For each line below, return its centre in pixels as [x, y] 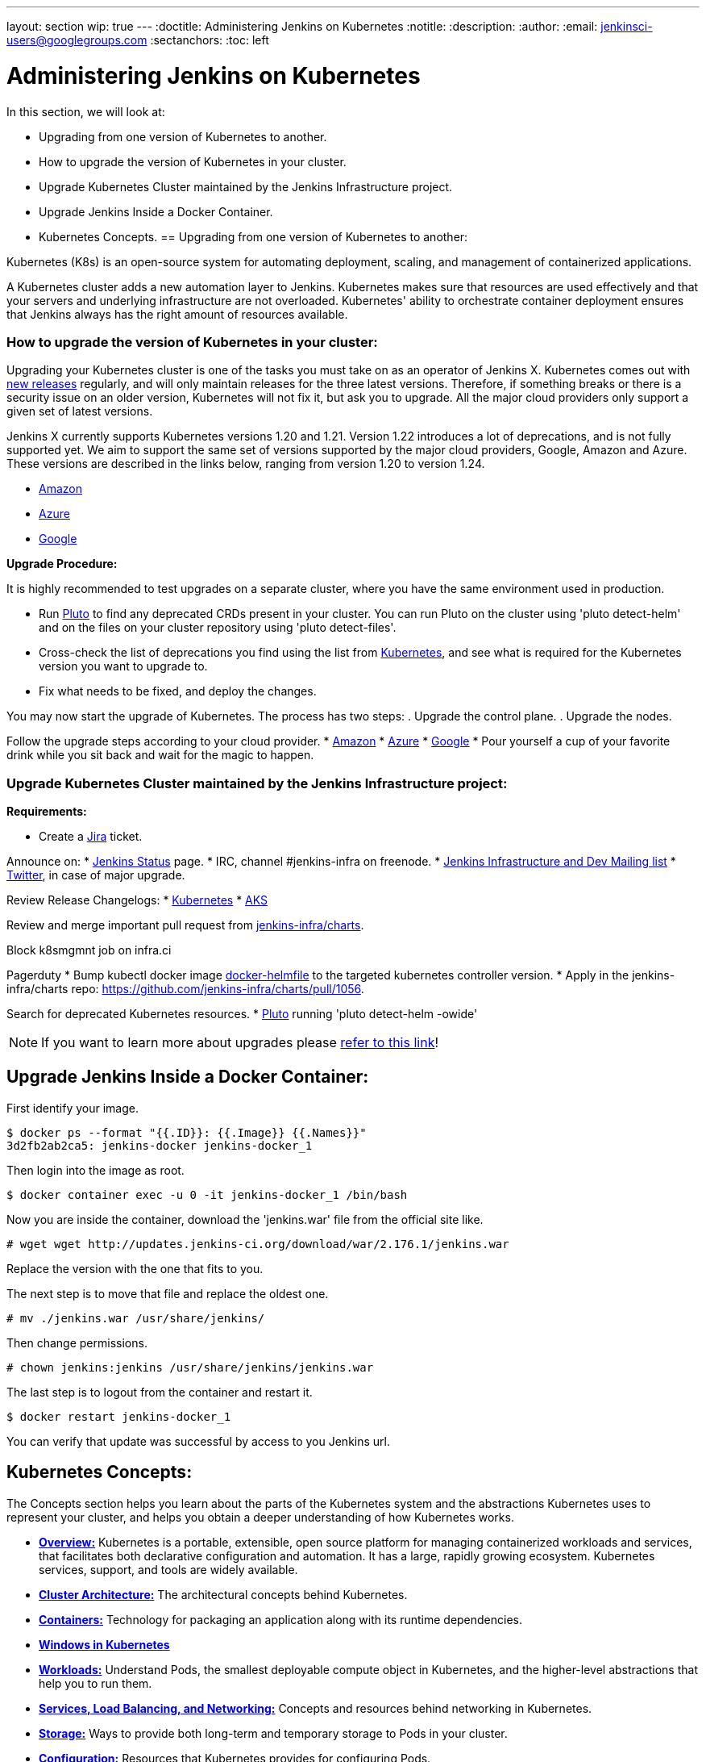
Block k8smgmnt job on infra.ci [89, 950]
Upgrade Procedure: [62, 564]
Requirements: [47, 811]
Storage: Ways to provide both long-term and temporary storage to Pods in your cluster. [273, 1733]
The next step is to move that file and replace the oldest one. [168, 1293]
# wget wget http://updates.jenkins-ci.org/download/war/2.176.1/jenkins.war [258, 1244]
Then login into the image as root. [96, 1170]
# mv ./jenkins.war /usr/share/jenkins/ [136, 1318]
